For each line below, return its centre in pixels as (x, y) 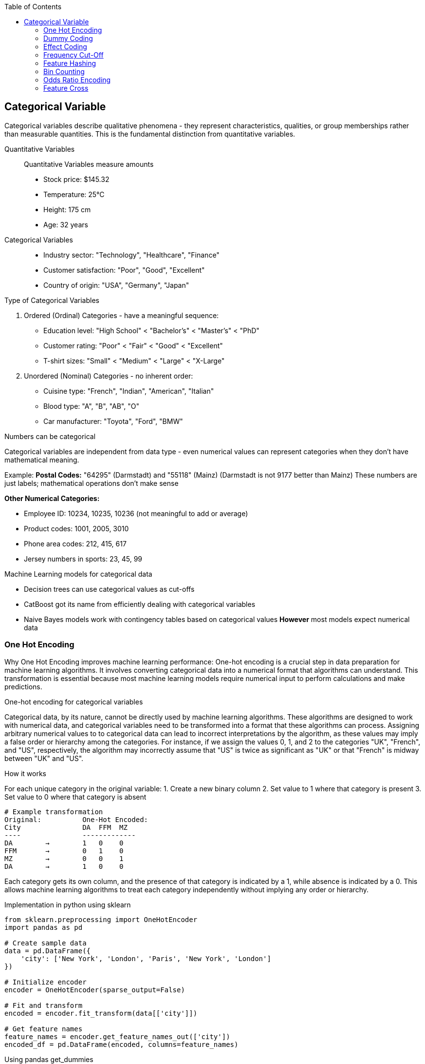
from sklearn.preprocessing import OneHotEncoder (101, 919)
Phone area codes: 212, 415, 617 (75, 543)
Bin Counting (64, 71)
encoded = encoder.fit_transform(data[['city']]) (101, 1013)
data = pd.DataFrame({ (48, 951)
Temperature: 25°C (74, 194)
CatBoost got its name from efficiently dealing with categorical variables (140, 604)
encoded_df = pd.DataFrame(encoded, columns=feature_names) (121, 1044)
